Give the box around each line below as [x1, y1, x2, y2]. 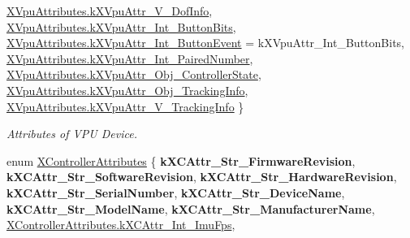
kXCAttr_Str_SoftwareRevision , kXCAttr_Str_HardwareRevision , [6, 168, 397, 185]
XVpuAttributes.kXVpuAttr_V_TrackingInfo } [6, 97, 244, 115]
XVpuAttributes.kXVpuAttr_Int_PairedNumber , [6, 50, 253, 67]
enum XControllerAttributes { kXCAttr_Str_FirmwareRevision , [6, 152, 356, 169]
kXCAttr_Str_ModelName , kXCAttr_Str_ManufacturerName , [6, 200, 375, 217]
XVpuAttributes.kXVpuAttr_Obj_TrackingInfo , [6, 81, 248, 98]
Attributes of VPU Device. [6, 125, 137, 142]
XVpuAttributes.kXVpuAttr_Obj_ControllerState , [6, 66, 261, 83]
